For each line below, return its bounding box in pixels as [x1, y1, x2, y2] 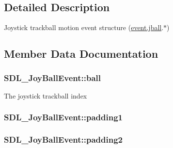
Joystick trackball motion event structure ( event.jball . [4, 22, 164, 33]
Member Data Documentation [4, 46, 158, 61]
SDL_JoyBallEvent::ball [4, 71, 101, 83]
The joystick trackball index [4, 90, 87, 100]
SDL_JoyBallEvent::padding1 [4, 111, 123, 123]
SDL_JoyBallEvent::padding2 [4, 133, 123, 146]
